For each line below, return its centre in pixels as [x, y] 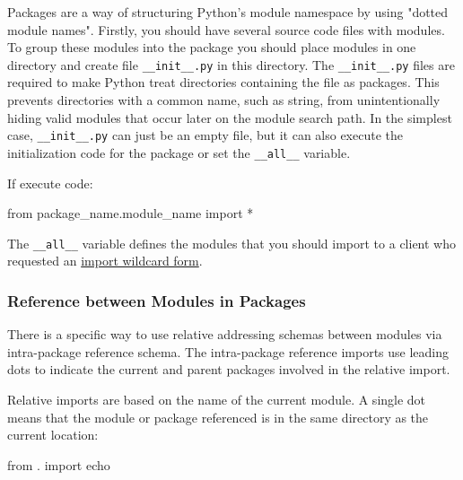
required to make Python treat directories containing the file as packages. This [223, 82]
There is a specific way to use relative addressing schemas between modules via [225, 334]
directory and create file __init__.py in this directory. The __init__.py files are [231, 64]
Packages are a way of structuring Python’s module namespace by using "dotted [228, 12]
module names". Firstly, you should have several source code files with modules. [226, 29]
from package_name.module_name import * [131, 213]
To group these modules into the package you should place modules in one [212, 47]
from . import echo [59, 464]
